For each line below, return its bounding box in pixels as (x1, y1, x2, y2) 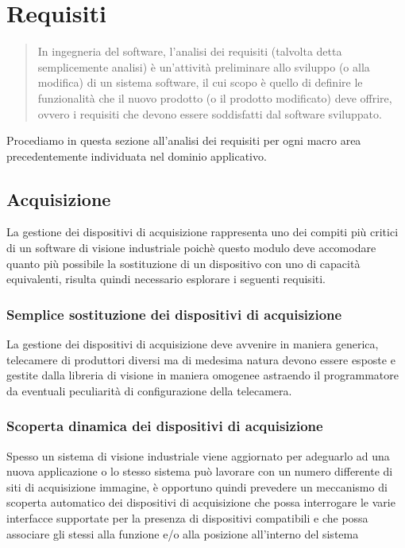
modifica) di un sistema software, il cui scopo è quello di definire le (37, 74, 363, 91)
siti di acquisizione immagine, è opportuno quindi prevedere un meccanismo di (6, 478, 388, 495)
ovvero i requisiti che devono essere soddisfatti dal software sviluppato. (37, 105, 382, 122)
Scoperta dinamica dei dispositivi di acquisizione (6, 416, 323, 436)
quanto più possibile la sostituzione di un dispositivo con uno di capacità (6, 255, 361, 271)
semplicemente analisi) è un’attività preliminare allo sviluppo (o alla (37, 58, 370, 75)
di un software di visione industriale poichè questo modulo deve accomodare (6, 239, 376, 256)
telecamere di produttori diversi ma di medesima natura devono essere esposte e (6, 351, 395, 367)
